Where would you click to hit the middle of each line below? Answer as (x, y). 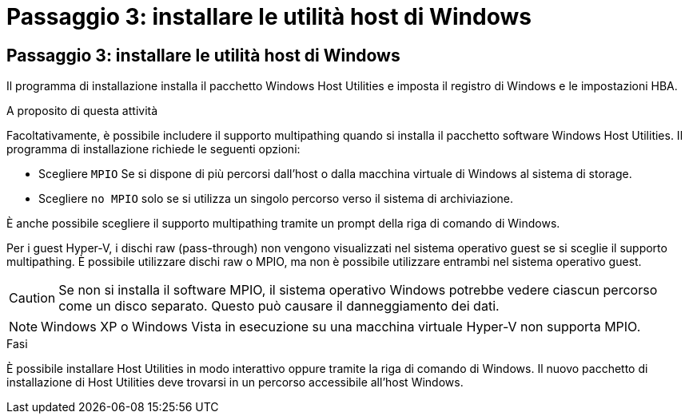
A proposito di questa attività (82, 111)
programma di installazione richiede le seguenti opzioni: (153, 149)
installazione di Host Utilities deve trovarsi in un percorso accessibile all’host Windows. (235, 382)
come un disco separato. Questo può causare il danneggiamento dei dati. (279, 306)
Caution (32, 298)
